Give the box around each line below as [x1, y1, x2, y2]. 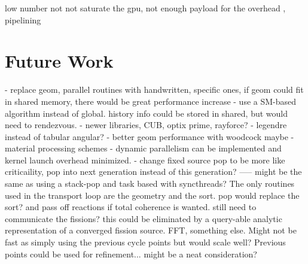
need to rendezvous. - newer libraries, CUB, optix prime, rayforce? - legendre [5, 119, 287, 131]
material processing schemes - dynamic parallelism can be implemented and [5, 142, 282, 154]
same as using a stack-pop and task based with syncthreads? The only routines [5, 177, 295, 190]
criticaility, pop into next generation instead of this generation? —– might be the [5, 165, 302, 178]
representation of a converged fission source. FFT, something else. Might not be [5, 224, 297, 236]
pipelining [5, 13, 41, 26]
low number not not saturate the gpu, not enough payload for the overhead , [5, 2, 286, 14]
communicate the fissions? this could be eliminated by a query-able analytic [5, 212, 282, 224]
